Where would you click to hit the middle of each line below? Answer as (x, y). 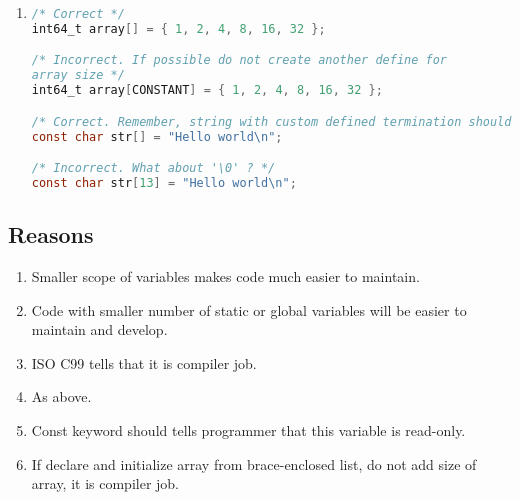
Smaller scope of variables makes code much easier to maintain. (225, 276)
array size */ (78, 75)
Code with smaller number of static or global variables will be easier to (249, 309)
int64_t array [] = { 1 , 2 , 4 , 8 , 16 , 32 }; (178, 28)
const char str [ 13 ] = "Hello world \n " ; (164, 182)
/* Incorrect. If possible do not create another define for (239, 60)
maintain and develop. (99, 329)
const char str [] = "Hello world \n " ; (157, 136)
